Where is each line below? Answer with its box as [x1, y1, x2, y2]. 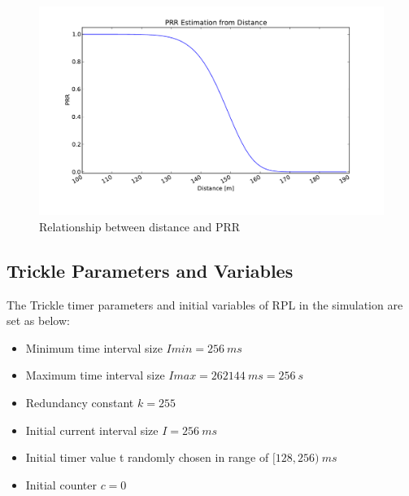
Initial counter [25, 476, 97, 493]
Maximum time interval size [25, 367, 165, 384]
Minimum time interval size [25, 339, 163, 356]
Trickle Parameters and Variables [7, 257, 294, 283]
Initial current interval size [25, 421, 159, 438]
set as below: [7, 312, 70, 329]
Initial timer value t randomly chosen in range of [25, 449, 269, 466]
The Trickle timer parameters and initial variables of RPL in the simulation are [7, 296, 403, 313]
